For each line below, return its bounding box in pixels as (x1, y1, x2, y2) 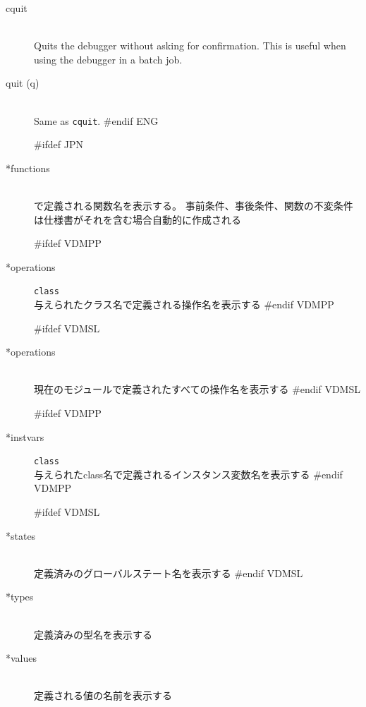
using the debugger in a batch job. (34, 52, 183, 66)
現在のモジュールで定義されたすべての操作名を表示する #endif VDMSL (34, 382, 360, 397)
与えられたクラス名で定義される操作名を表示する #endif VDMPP (34, 297, 334, 312)
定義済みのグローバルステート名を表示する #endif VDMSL (34, 565, 303, 580)
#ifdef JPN (34, 137, 84, 152)
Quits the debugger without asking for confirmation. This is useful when (34, 38, 346, 53)
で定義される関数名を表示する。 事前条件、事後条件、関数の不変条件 (34, 198, 353, 212)
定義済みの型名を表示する (34, 627, 152, 641)
